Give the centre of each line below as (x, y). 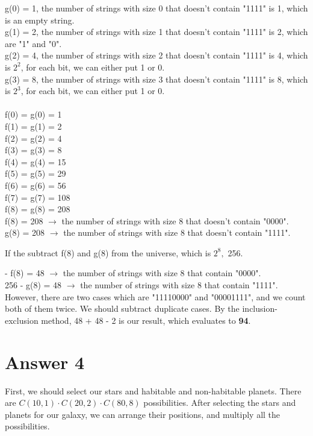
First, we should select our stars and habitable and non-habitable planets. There (153, 390)
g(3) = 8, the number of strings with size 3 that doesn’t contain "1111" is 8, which (156, 79)
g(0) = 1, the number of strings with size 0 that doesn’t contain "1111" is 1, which (156, 8)
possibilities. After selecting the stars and (220, 403)
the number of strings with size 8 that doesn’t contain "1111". (177, 232)
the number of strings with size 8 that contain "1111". (179, 285)
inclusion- (260, 308)
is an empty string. (40, 20)
